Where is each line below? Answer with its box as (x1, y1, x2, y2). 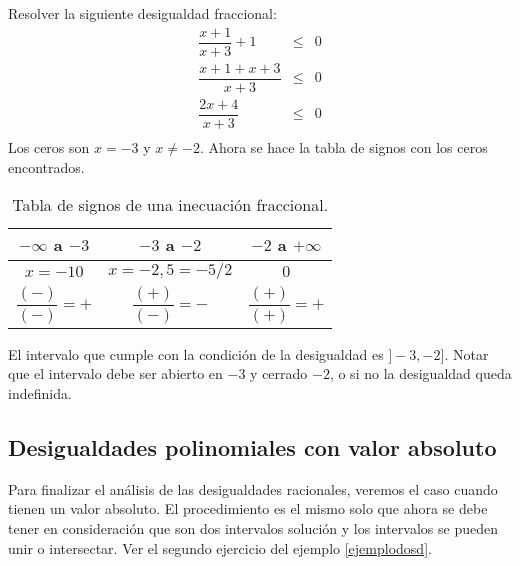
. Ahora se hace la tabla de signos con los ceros (199, 136, 488, 157)
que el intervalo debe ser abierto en (8, 363, 223, 384)
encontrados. (8, 156, 85, 177)
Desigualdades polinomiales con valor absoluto (8, 432, 497, 463)
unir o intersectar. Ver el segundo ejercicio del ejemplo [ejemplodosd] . (8, 537, 432, 558)
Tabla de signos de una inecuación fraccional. (12, 193, 329, 217)
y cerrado (250, 363, 308, 384)
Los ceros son (8, 136, 90, 157)
